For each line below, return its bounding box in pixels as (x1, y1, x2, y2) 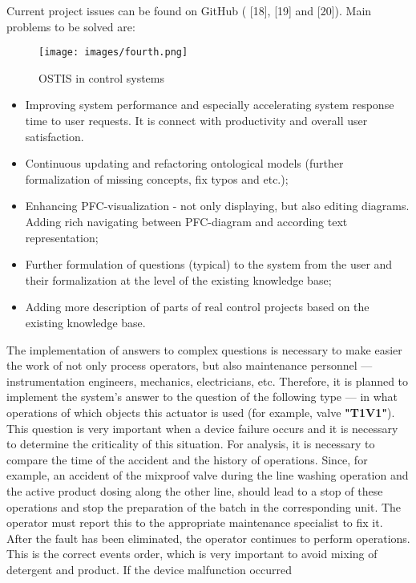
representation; (25, 229, 99, 245)
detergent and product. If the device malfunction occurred (6, 561, 293, 577)
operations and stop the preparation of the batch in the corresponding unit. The (6, 498, 402, 515)
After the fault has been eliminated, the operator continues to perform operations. (6, 529, 410, 546)
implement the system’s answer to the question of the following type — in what (6, 388, 398, 405)
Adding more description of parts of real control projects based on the (25, 298, 370, 315)
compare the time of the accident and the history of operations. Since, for (6, 451, 368, 468)
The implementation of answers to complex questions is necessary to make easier (6, 341, 402, 358)
